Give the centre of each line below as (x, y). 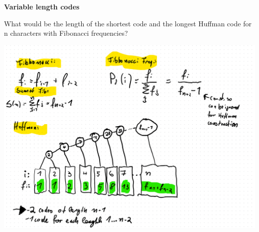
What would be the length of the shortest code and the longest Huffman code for (128, 23)
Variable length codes (42, 6)
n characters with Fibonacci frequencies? (66, 33)
